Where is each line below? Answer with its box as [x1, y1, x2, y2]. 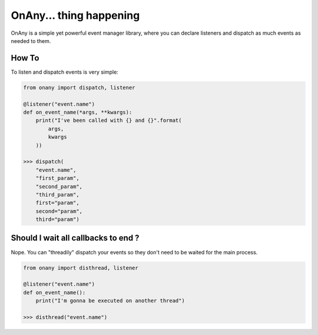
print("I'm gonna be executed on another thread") [35, 297, 185, 304]
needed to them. [11, 37, 51, 44]
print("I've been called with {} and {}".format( [35, 117, 182, 124]
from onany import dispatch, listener [23, 84, 135, 91]
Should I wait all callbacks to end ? [11, 233, 140, 243]
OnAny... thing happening [11, 9, 140, 22]
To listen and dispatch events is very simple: [11, 68, 119, 75]
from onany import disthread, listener [23, 264, 138, 271]
